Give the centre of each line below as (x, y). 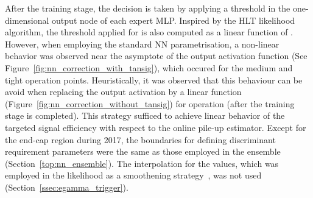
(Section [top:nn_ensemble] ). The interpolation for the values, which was (142, 163)
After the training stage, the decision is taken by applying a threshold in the (148, 8)
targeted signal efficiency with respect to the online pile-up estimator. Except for (156, 127)
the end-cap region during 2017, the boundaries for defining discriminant (140, 139)
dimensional (27, 20)
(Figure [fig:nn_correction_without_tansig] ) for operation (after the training (150, 103)
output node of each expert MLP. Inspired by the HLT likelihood (174, 20)
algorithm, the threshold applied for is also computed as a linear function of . (149, 32)
